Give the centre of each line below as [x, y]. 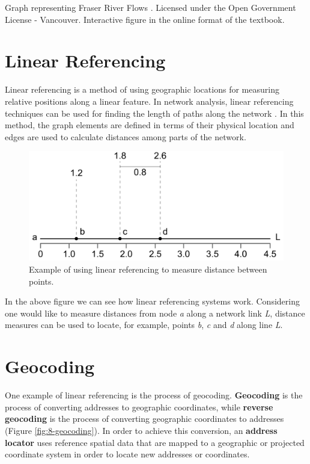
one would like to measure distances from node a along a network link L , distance [155, 313]
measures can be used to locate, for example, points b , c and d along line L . [144, 325]
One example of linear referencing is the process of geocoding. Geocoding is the [154, 395]
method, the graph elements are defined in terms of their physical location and [150, 125]
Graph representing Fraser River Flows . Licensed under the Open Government [150, 7]
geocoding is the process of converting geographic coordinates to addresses [144, 419]
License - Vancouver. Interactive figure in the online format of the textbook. [145, 19]
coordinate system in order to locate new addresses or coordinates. [127, 454]
